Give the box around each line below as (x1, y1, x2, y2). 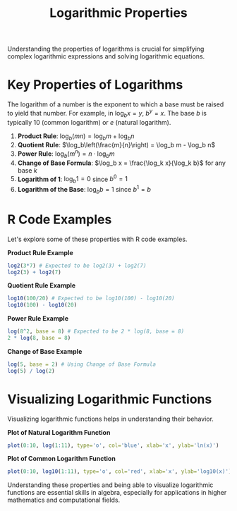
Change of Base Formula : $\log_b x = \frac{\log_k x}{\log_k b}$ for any (17, 159, 226, 167)
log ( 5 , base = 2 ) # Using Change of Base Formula (7, 361, 157, 368)
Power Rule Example (7, 314, 69, 323)
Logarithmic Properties (49, 5, 188, 21)
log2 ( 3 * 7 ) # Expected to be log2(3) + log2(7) (7, 262, 147, 269)
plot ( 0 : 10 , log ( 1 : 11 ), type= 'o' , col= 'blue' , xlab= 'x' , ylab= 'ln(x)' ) (7, 442, 219, 449)
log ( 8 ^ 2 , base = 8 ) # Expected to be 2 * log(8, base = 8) (7, 328, 185, 335)
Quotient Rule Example (7, 281, 76, 290)
